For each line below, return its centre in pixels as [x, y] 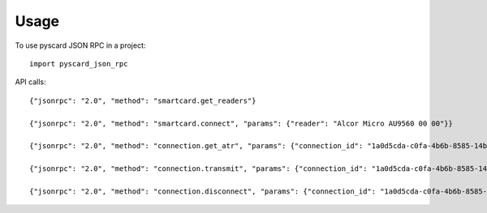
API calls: [30, 82]
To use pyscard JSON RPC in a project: [80, 45]
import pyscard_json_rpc [79, 64]
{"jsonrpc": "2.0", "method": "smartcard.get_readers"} [143, 100]
